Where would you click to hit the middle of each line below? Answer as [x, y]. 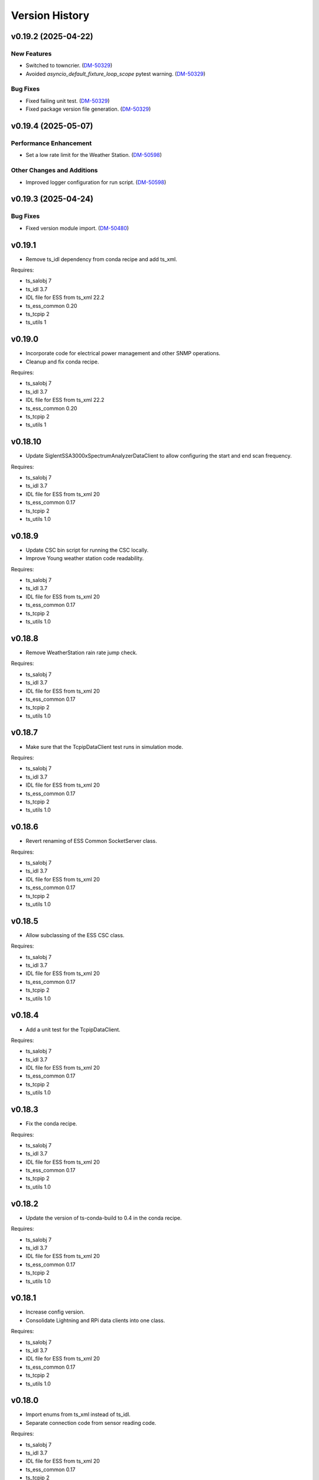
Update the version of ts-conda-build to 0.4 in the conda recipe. [104, 1218]
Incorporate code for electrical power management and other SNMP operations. [123, 353]
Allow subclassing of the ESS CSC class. [75, 935]
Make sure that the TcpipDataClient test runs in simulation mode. [104, 747]
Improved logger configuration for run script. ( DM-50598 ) [96, 182]
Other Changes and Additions [54, 170]
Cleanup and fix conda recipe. [63, 362]
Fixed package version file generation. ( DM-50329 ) [88, 109]
